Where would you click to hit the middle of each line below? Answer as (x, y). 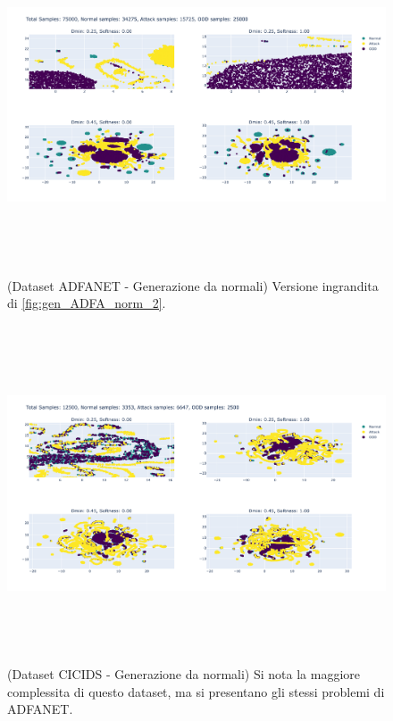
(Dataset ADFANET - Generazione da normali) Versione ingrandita (193, 285)
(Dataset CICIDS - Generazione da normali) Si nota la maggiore (184, 674)
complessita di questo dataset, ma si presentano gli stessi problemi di (196, 691)
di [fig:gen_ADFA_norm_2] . (87, 303)
